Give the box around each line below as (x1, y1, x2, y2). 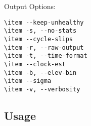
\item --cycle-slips (4, 35, 73, 43)
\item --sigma (4, 77, 52, 85)
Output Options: (4, 1, 56, 11)
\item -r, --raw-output (4, 44, 84, 51)
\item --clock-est (4, 60, 66, 68)
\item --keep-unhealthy (4, 19, 84, 26)
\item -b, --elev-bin (4, 69, 77, 76)
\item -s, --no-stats (4, 27, 77, 35)
